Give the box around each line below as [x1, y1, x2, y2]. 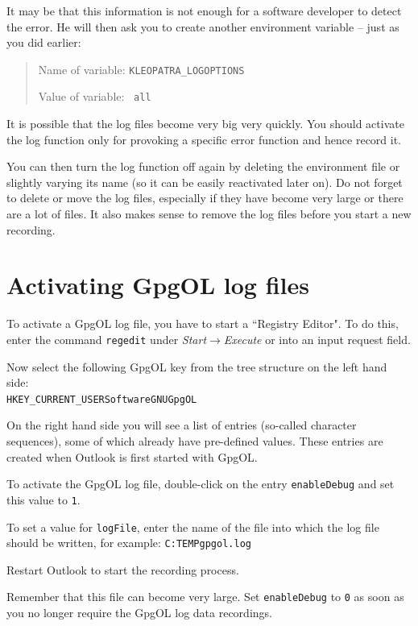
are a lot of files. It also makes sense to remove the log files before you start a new [6, 205, 412, 222]
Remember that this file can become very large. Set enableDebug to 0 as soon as [6, 588, 404, 605]
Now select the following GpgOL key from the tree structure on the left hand [6, 358, 387, 375]
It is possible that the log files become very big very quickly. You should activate [6, 115, 404, 132]
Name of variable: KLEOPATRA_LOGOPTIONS [38, 60, 245, 77]
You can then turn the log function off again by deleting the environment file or [6, 158, 400, 175]
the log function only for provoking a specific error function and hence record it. [6, 131, 402, 147]
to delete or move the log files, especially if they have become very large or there [6, 189, 404, 206]
